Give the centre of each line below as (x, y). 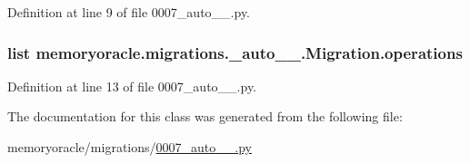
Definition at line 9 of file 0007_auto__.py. (129, 12)
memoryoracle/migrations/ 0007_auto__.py (130, 147)
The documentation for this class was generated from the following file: (205, 116)
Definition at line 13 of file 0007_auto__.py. (132, 86)
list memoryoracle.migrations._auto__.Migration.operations (235, 52)
